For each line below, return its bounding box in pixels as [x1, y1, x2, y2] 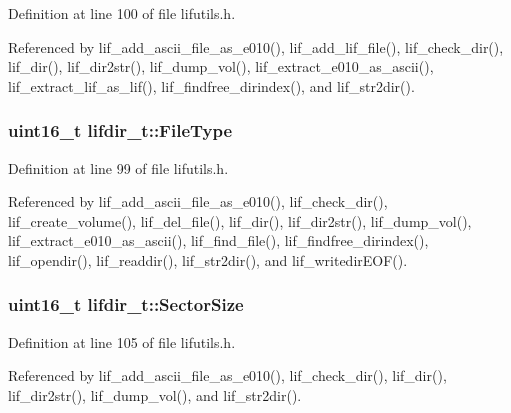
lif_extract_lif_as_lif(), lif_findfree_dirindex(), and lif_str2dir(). [8, 75, 415, 96]
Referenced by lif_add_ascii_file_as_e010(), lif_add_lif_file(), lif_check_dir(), [8, 36, 504, 57]
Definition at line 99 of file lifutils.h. [8, 157, 229, 178]
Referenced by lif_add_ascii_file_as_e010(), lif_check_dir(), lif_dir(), [8, 365, 447, 386]
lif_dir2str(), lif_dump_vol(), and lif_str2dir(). [8, 384, 302, 405]
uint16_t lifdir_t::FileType [8, 118, 233, 143]
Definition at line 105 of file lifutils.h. [8, 331, 236, 352]
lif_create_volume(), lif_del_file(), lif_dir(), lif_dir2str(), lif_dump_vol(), [8, 210, 472, 231]
